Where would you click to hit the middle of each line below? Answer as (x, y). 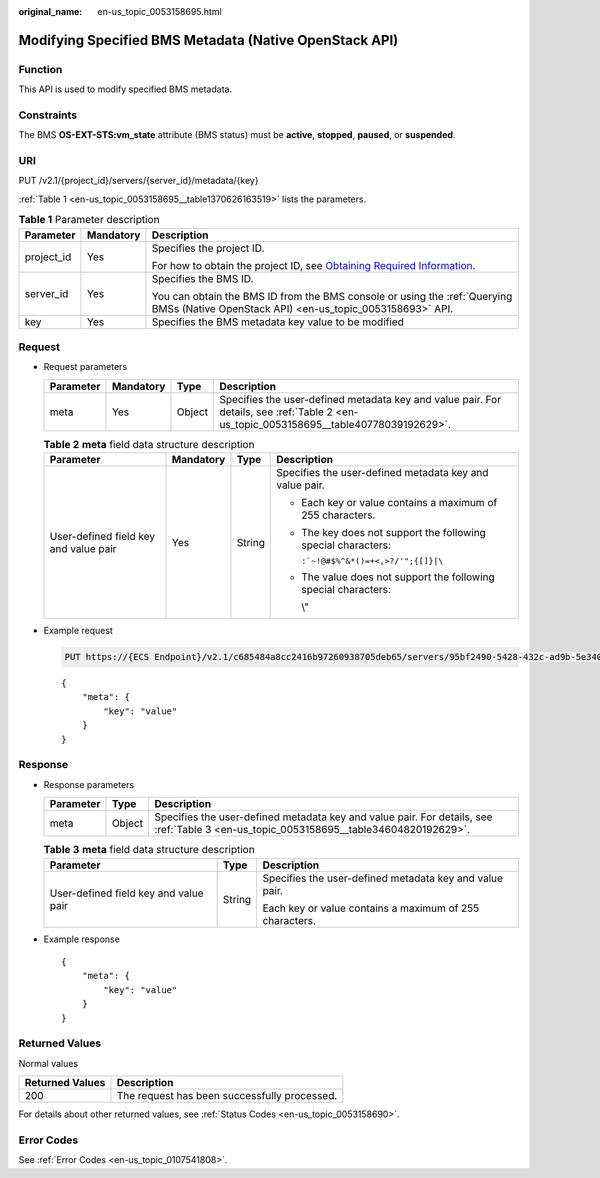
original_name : (50, 11)
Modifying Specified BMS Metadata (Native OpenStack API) (208, 40)
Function (40, 69)
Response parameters (89, 784)
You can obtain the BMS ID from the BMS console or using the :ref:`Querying (332, 296)
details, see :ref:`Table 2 (276, 412)
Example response (81, 939)
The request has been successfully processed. (227, 1096)
